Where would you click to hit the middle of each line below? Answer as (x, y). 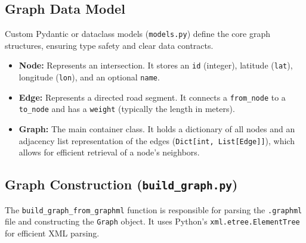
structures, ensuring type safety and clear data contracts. (109, 45)
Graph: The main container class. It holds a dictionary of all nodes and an (157, 129)
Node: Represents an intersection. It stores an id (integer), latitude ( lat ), (156, 65)
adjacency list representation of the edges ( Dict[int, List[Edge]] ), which (157, 140)
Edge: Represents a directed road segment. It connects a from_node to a (152, 97)
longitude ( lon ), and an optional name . (89, 77)
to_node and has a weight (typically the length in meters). (127, 109)
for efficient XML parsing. (52, 233)
